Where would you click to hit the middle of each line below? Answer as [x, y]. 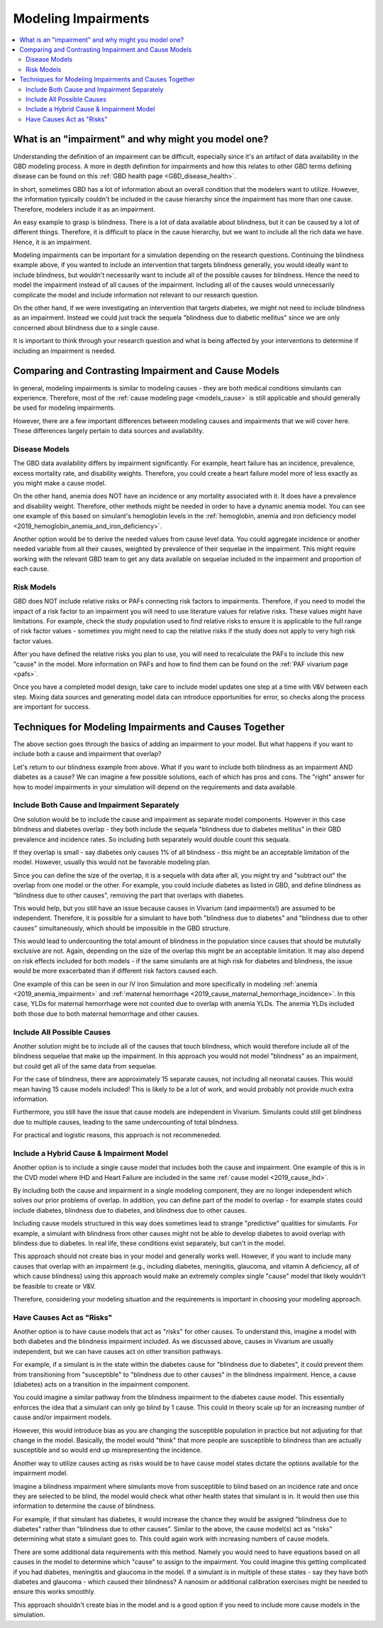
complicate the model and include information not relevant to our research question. [136, 295]
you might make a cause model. [60, 483]
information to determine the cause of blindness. [84, 1506]
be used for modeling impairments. [65, 408]
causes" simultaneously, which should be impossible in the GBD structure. [122, 928]
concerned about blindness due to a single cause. [86, 327]
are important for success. [52, 707]
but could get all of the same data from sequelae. [85, 1066]
